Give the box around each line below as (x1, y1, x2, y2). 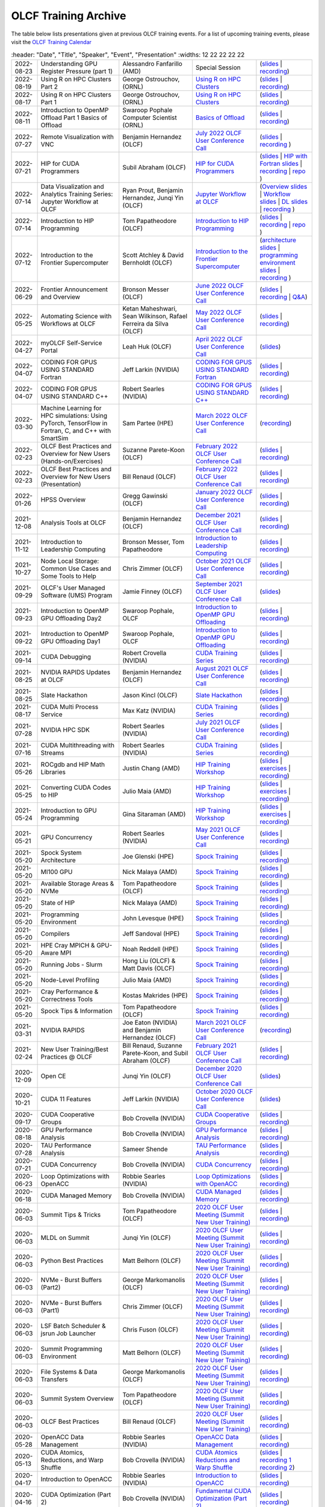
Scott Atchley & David (122, 251, 184, 259)
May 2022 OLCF (196, 308, 242, 316)
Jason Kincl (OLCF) (122, 691, 178, 699)
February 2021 (196, 1041, 237, 1049)
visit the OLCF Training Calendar (11, 38, 92, 45)
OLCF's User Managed (40, 584, 105, 592)
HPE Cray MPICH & (40, 941, 96, 949)
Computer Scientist (122, 113, 177, 122)
